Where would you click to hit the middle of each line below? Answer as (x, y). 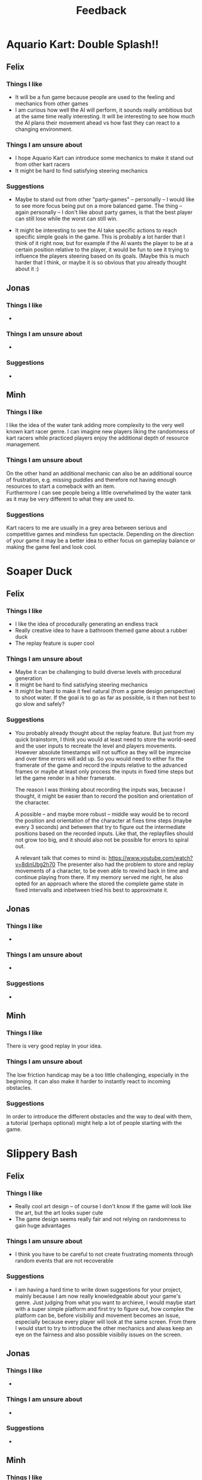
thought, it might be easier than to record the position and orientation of (104, 796)
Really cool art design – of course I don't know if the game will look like (103, 1206)
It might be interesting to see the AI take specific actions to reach (96, 231)
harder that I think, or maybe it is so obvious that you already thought (101, 263)
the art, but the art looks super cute (59, 1213)
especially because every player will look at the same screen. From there (106, 1321)
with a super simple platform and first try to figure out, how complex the (104, 1309)
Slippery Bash (42, 1154)
